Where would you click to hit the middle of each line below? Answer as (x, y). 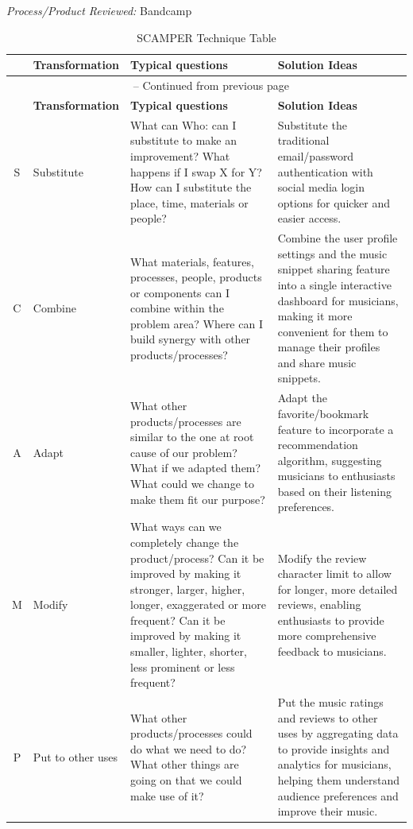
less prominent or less (183, 666)
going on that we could (186, 780)
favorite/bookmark (323, 413)
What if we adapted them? (196, 468)
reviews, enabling (319, 604)
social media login (321, 187)
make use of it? (167, 795)
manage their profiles (329, 347)
